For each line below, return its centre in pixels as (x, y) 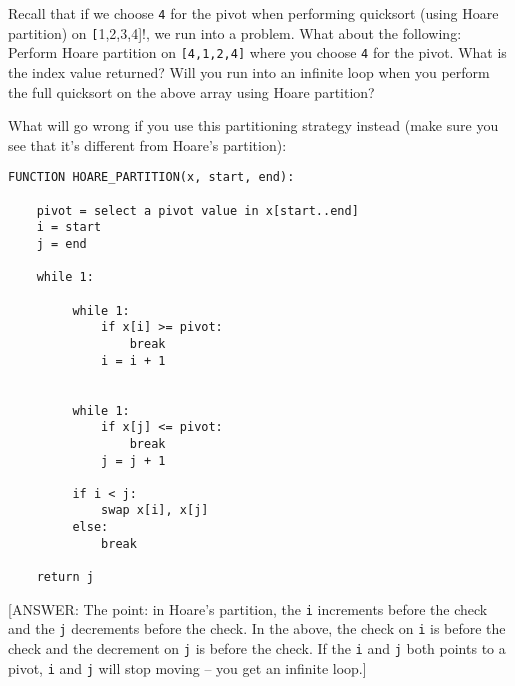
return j (65, 577)
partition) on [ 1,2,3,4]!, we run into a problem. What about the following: (235, 32)
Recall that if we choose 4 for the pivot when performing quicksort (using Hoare (253, 13)
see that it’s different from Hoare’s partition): (147, 144)
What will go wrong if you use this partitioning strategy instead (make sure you (253, 125)
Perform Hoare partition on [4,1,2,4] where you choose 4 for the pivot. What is (257, 52)
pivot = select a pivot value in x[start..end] (197, 210)
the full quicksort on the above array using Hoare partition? (191, 91)
